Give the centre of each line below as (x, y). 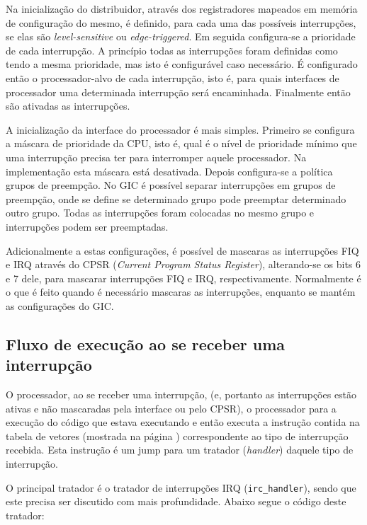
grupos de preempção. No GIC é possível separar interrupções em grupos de (171, 185)
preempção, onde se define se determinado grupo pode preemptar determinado (176, 198)
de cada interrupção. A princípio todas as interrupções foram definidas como (172, 50)
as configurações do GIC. (60, 305)
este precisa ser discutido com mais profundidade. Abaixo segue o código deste (176, 501)
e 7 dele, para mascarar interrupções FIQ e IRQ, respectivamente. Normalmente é (183, 278)
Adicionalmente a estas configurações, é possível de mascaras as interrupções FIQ (182, 250)
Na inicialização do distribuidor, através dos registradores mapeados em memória (182, 8)
